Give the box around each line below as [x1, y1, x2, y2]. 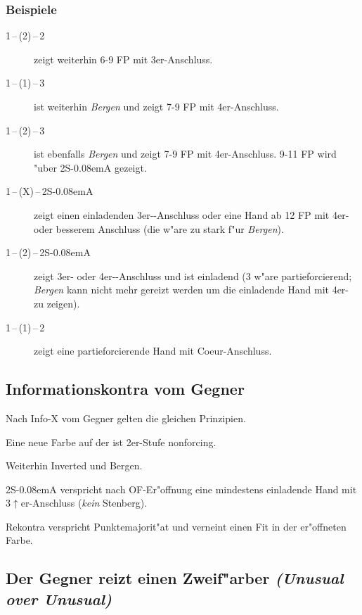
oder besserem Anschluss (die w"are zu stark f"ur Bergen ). [34, 221, 284, 236]
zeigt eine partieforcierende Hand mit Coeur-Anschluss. [34, 343, 272, 358]
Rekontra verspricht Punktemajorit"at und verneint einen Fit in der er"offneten [6, 519, 347, 533]
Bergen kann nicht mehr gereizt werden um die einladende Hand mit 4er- [34, 282, 349, 297]
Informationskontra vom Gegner [6, 378, 245, 400]
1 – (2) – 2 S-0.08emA [6, 245, 91, 260]
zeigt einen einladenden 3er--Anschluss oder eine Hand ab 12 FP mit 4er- [34, 207, 349, 222]
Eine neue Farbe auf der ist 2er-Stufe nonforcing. [6, 434, 216, 449]
